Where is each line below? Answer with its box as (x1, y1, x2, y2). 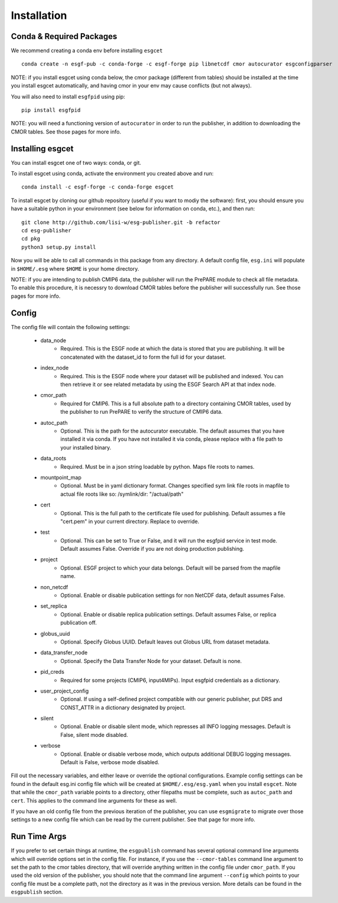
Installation (11, 9, 67, 22)
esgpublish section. (11, 888, 63, 895)
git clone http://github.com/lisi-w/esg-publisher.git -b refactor (21, 219, 221, 226)
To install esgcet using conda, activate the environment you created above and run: (11, 170, 214, 177)
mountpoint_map (40, 473, 82, 481)
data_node (40, 337, 67, 344)
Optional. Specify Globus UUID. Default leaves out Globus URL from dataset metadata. (60, 638, 271, 645)
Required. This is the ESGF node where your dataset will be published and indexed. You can (60, 372, 284, 379)
